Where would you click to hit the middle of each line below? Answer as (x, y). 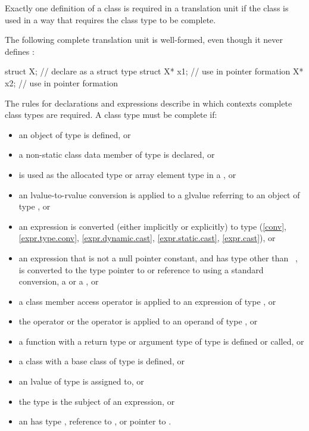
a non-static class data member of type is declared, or (117, 154)
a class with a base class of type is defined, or (102, 361)
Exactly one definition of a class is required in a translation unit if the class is (147, 8)
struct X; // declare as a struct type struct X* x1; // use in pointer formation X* (154, 71)
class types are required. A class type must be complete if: (111, 115)
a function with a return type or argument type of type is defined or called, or (161, 341)
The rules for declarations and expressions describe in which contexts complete (149, 103)
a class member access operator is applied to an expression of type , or (147, 301)
